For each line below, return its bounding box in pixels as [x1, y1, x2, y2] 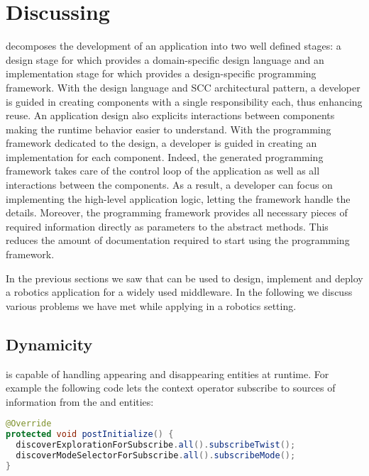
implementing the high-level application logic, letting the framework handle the [6, 191, 351, 206]
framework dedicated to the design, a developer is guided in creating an [6, 135, 317, 150]
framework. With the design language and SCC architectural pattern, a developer [6, 79, 360, 94]
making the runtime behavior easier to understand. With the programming [6, 121, 331, 136]
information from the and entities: [6, 394, 154, 409]
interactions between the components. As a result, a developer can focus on [6, 177, 333, 192]
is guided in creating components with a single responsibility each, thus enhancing [6, 94, 363, 109]
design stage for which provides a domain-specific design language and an [6, 52, 324, 67]
